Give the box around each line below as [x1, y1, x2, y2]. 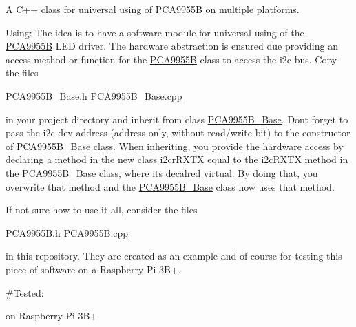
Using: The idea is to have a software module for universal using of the [6, 25, 304, 39]
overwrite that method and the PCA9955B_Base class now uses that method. [6, 179, 335, 193]
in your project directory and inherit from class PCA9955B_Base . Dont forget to [6, 112, 348, 126]
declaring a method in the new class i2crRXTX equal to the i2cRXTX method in [6, 152, 348, 167]
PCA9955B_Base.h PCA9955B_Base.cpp [6, 88, 182, 103]
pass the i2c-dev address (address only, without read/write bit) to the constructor [6, 125, 350, 140]
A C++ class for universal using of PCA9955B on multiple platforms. [6, 2, 300, 16]
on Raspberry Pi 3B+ [6, 308, 98, 323]
